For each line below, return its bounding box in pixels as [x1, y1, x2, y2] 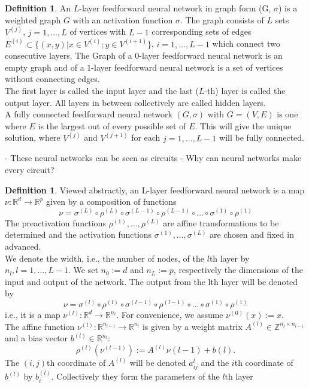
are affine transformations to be [163, 216, 279, 229]
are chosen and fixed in [210, 228, 294, 241]
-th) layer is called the [204, 84, 286, 97]
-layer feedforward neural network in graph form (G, [79, 2, 271, 14]
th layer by [209, 251, 250, 264]
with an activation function [72, 13, 173, 26]
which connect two [212, 37, 280, 50]
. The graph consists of [180, 13, 264, 26]
